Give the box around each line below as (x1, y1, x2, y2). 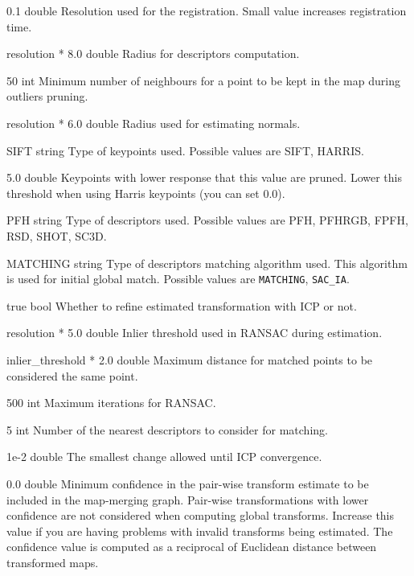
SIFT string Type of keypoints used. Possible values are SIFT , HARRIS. (6, 142, 364, 158)
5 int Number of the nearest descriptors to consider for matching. (6, 421, 328, 438)
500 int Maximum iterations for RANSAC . (6, 394, 216, 411)
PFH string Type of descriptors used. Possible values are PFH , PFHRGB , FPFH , (6, 212, 408, 228)
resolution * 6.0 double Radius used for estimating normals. (6, 114, 301, 131)
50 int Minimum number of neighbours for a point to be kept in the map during (6, 72, 400, 88)
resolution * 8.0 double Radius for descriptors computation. (6, 45, 300, 62)
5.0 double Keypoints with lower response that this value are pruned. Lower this (6, 169, 402, 186)
